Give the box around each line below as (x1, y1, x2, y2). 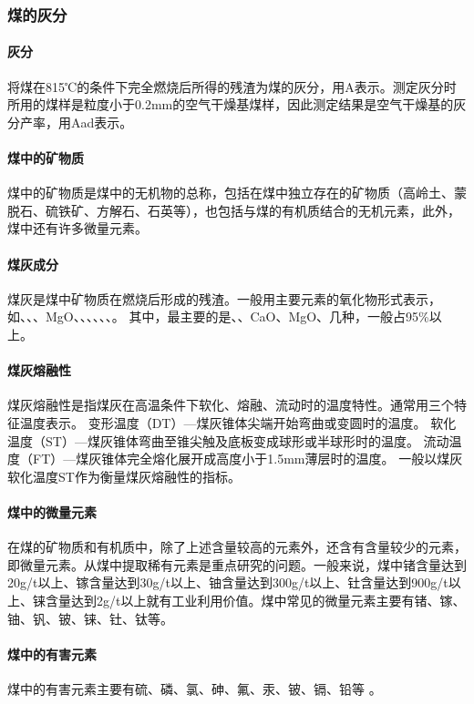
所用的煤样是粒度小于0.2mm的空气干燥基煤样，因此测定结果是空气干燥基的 (7, 95, 454, 114)
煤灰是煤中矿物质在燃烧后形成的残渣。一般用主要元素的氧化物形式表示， (7, 289, 441, 308)
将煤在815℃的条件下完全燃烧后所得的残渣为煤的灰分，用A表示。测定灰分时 (7, 77, 457, 96)
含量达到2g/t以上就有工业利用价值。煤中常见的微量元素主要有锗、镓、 (45, 590, 466, 609)
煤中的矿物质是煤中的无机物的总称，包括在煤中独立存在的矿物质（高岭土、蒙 (7, 183, 467, 202)
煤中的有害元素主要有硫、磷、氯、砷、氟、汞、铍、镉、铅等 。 (7, 678, 382, 698)
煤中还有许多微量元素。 (7, 219, 148, 238)
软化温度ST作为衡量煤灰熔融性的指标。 (7, 466, 241, 485)
